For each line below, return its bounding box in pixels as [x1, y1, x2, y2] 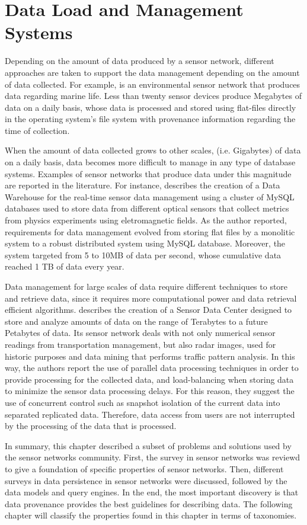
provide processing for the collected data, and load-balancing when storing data [5, 373, 294, 385]
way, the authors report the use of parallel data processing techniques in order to [5, 361, 299, 374]
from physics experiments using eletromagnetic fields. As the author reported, [5, 214, 287, 226]
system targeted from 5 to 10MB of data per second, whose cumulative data [5, 248, 282, 261]
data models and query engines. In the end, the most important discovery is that [5, 486, 299, 498]
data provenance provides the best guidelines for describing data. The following [5, 497, 293, 510]
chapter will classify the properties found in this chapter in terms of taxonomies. [5, 509, 297, 521]
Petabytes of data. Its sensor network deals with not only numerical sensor [5, 326, 276, 339]
